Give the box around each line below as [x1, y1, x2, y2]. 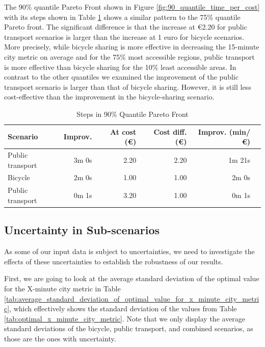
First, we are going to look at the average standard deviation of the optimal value [4, 273, 259, 284]
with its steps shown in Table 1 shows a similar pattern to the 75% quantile [4, 11, 241, 22]
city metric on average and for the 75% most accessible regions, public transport [4, 51, 255, 62]
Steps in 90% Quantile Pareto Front [76, 108, 189, 119]
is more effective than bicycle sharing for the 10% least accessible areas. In [4, 61, 236, 72]
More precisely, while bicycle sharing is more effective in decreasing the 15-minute [4, 41, 259, 52]
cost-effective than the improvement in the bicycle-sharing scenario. [4, 91, 215, 102]
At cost [110, 126, 137, 137]
